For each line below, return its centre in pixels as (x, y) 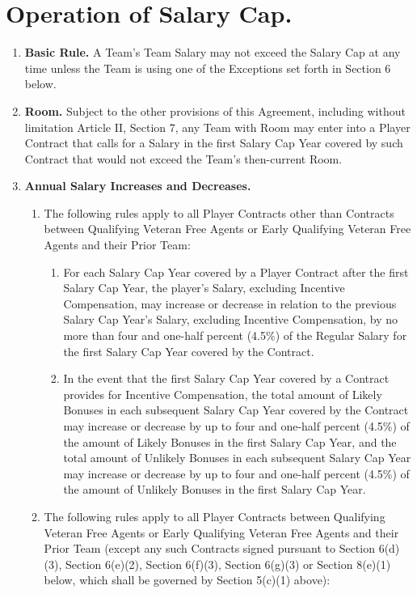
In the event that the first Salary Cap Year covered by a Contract (226, 378)
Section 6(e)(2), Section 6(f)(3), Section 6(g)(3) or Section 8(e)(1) (228, 564)
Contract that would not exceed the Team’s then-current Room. (183, 158)
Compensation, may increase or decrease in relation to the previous (230, 303)
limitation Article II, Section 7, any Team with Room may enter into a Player (217, 127)
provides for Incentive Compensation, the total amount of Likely (223, 394)
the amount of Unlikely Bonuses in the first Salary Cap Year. (215, 489)
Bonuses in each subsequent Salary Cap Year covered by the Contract (236, 410)
